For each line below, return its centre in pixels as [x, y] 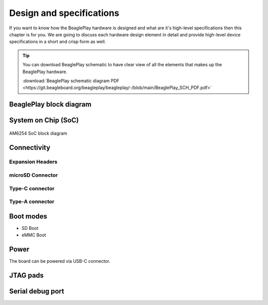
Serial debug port [37, 291]
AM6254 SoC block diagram [38, 133]
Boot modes [28, 216]
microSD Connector [33, 175]
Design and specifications [64, 13]
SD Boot [30, 228]
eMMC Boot [34, 235]
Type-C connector [32, 188]
